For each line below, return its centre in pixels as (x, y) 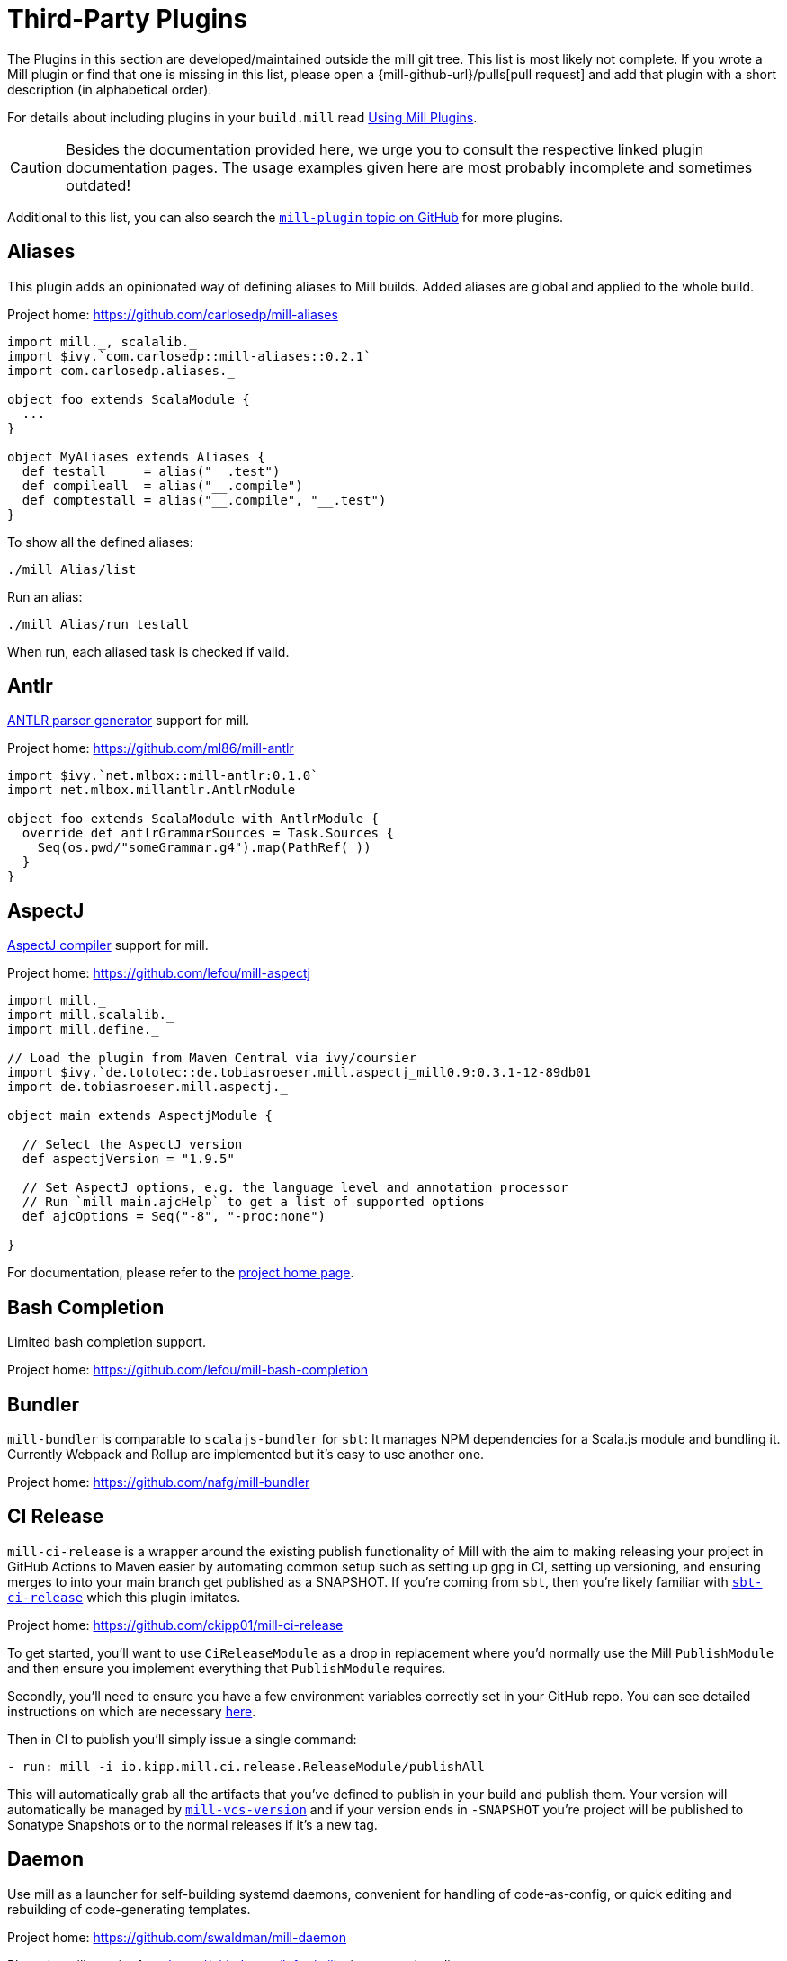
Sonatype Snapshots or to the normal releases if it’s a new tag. (192, 1824)
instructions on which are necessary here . (132, 1711)
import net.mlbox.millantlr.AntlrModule (152, 790)
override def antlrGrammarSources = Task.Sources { (208, 833)
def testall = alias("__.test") (151, 471)
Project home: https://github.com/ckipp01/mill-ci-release (175, 1625)
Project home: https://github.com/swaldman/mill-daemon (177, 1937)
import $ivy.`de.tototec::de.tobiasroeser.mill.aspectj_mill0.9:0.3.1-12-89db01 (300, 1073)
